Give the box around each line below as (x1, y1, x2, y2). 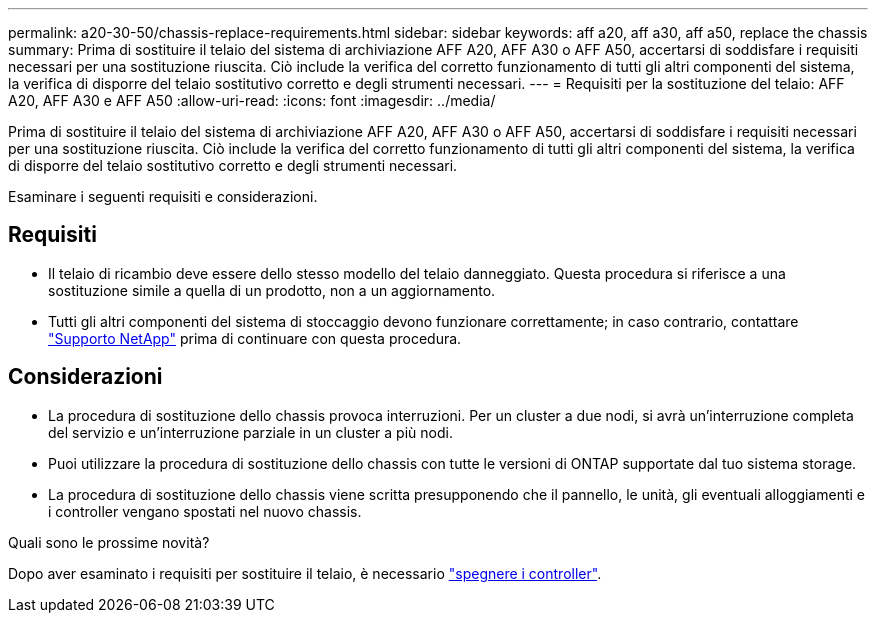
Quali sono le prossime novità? (8, 533, 210, 551)
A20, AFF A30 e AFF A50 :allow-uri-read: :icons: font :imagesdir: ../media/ (8, 92, 496, 109)
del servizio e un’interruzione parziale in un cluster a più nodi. (48, 423, 453, 441)
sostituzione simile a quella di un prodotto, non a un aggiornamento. (48, 281, 496, 299)
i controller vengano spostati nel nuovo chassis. (48, 502, 362, 520)
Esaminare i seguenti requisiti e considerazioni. (8, 188, 318, 205)
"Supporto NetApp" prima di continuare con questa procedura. (48, 329, 462, 347)
